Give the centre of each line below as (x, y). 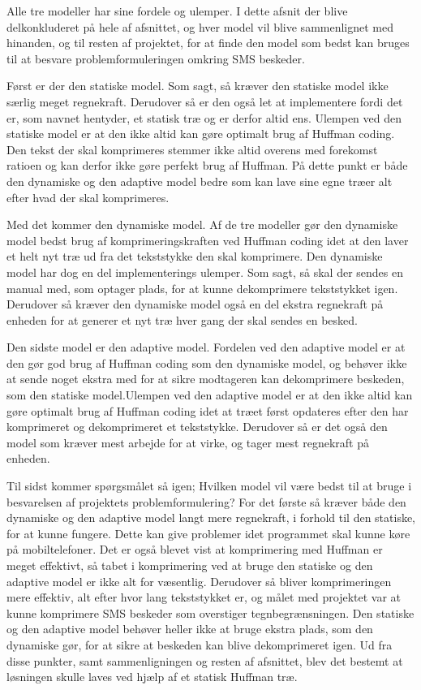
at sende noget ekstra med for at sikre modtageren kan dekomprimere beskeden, (206, 379)
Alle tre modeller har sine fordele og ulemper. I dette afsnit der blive (177, 11)
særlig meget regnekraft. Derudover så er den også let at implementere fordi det (205, 101)
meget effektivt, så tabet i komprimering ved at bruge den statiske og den (190, 565)
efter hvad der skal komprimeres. (88, 197)
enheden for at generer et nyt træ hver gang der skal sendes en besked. (182, 319)
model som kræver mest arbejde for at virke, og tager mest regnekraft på (188, 442)
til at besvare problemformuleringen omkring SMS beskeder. (156, 58)
